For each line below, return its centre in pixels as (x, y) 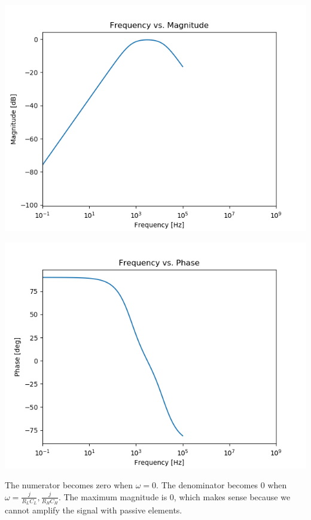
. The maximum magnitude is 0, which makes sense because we (174, 496)
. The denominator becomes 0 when (222, 485)
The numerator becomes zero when (69, 485)
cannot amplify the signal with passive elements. (94, 510)
